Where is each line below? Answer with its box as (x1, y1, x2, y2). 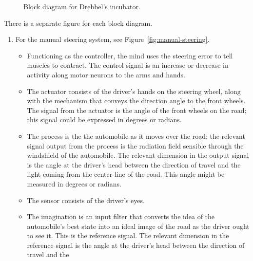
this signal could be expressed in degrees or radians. (27, 114, 182, 125)
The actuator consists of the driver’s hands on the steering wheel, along (27, 86, 241, 96)
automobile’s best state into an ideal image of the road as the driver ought (27, 221, 250, 231)
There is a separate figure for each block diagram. (4, 18, 153, 28)
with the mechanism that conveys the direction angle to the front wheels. (27, 95, 246, 106)
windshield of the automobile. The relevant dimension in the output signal (27, 150, 249, 160)
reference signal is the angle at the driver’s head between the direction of (27, 240, 245, 250)
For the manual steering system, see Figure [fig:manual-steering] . (15, 34, 210, 44)
